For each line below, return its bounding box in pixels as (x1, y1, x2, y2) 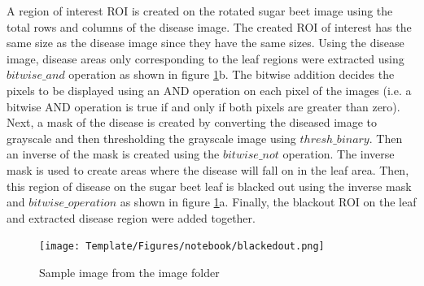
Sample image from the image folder (39, 263, 220, 280)
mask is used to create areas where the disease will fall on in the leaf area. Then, (7, 161, 409, 178)
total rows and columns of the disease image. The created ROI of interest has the (7, 18, 412, 35)
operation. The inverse (282, 145, 395, 162)
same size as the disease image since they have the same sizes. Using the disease (7, 34, 404, 51)
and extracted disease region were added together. (7, 209, 256, 226)
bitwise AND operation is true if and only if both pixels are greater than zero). (7, 97, 400, 115)
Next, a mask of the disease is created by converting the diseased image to (7, 114, 378, 131)
